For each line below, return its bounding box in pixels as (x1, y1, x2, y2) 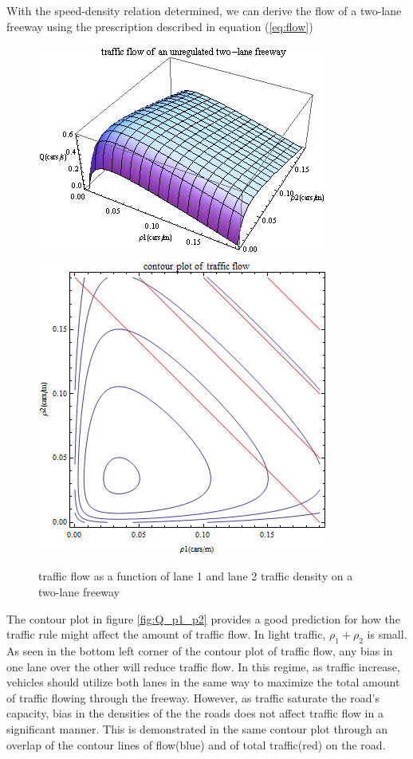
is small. (367, 626, 407, 643)
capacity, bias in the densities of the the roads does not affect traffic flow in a (6, 705, 383, 722)
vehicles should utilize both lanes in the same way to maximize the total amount (6, 674, 400, 690)
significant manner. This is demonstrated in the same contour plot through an (6, 720, 388, 737)
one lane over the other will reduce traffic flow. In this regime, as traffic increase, (6, 658, 400, 674)
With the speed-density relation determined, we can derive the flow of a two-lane (6, 2, 402, 18)
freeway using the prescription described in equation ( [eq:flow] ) (6, 18, 313, 34)
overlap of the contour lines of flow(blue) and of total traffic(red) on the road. (6, 736, 386, 753)
